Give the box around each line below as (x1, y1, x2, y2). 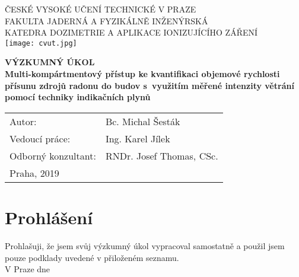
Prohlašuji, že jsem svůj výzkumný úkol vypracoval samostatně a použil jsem (5, 239, 285, 251)
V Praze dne (5, 263, 50, 275)
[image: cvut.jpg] (5, 39, 77, 47)
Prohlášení (5, 205, 93, 229)
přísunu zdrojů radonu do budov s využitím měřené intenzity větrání (5, 79, 294, 91)
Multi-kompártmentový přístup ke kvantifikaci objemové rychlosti (5, 68, 280, 80)
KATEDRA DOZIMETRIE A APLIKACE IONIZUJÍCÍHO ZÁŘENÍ (5, 26, 258, 39)
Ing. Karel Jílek (105, 131, 170, 145)
